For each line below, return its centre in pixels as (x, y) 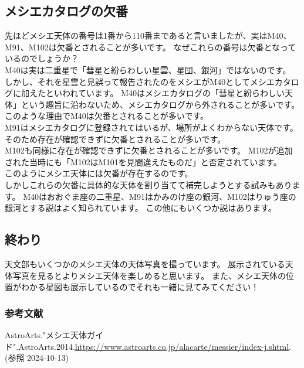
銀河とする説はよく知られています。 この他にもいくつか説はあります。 (141, 208)
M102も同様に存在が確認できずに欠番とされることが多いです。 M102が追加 (149, 150)
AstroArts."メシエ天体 (46, 334)
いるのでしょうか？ (42, 58)
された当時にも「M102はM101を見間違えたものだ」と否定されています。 (143, 161)
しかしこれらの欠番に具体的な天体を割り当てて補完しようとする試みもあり (148, 184)
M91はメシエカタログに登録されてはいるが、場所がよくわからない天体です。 (151, 127)
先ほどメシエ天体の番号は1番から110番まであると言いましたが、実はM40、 (148, 35)
